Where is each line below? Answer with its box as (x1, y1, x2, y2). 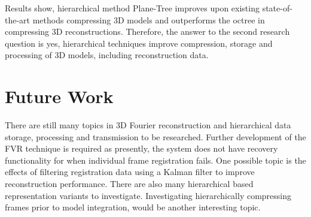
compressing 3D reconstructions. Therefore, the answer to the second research (5, 25, 290, 38)
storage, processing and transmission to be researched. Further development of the (5, 130, 306, 143)
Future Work (5, 84, 114, 108)
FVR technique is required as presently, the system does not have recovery (5, 142, 278, 155)
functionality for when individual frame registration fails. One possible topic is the (5, 153, 306, 166)
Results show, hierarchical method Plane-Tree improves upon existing (5, 2, 260, 14)
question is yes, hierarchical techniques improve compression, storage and (5, 37, 273, 49)
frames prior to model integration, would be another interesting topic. (5, 201, 261, 213)
